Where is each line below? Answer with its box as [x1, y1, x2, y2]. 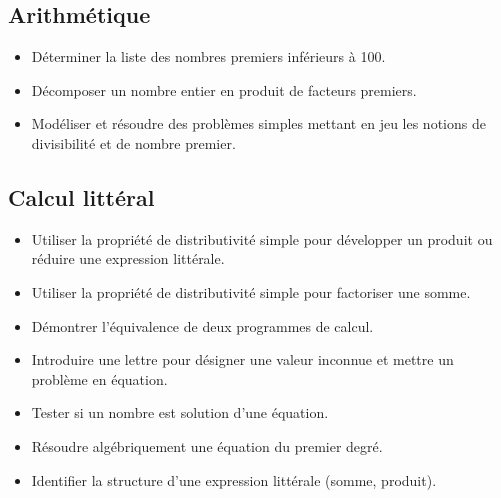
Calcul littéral [8, 181, 155, 212]
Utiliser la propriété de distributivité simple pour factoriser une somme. [31, 281, 471, 302]
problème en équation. [31, 368, 168, 389]
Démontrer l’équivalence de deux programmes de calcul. [31, 315, 374, 336]
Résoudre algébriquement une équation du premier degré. [31, 435, 383, 456]
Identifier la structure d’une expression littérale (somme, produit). [31, 469, 437, 490]
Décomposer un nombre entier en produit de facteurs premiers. [31, 79, 417, 100]
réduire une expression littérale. [31, 248, 225, 269]
